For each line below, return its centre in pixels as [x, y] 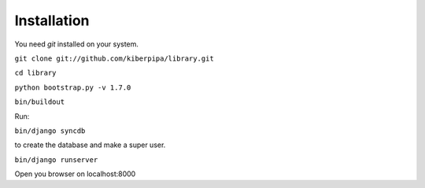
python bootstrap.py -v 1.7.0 [73, 87]
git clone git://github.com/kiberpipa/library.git [114, 58]
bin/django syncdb [50, 131]
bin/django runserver [56, 160]
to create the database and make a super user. [90, 145]
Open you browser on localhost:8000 [75, 174]
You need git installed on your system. [77, 44]
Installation [52, 20]
